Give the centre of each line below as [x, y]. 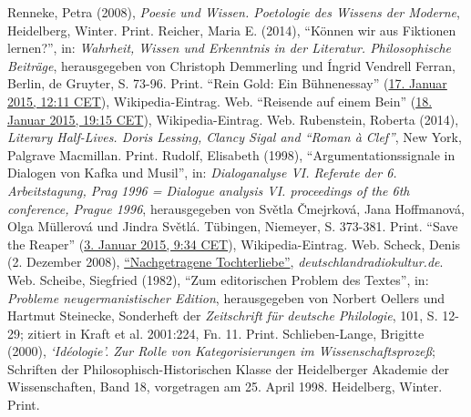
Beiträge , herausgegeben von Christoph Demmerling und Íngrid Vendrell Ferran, [231, 65]
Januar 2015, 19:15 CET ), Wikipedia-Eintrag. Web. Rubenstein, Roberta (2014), [233, 119]
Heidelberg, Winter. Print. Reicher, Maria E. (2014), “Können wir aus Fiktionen [232, 30]
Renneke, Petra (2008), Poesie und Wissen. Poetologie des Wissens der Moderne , [234, 12]
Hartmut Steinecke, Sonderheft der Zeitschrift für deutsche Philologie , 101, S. [223, 315]
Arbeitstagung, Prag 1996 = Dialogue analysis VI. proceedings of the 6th [209, 190]
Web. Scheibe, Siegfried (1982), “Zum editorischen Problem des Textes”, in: [218, 279]
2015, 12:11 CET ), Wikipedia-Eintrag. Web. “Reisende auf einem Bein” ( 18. [220, 101]
